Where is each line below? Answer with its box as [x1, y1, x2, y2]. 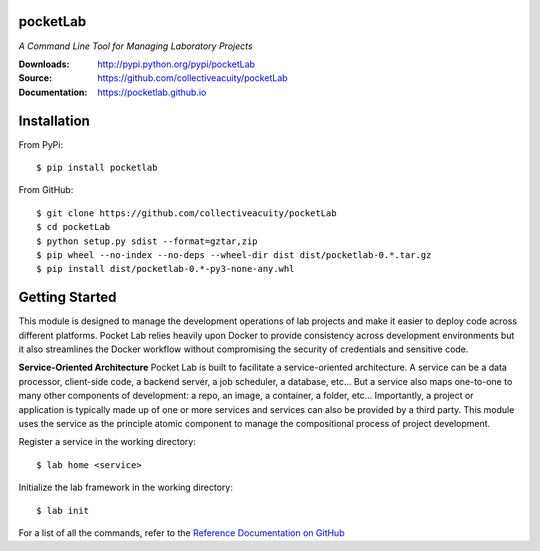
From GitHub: [18, 184, 74, 196]
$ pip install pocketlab [36, 161, 158, 173]
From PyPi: [18, 138, 64, 150]
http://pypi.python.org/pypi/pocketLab [97, 58, 255, 70]
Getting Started [18, 289, 117, 306]
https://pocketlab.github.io [97, 86, 207, 98]
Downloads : [18, 58, 70, 70]
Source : [18, 72, 53, 84]
